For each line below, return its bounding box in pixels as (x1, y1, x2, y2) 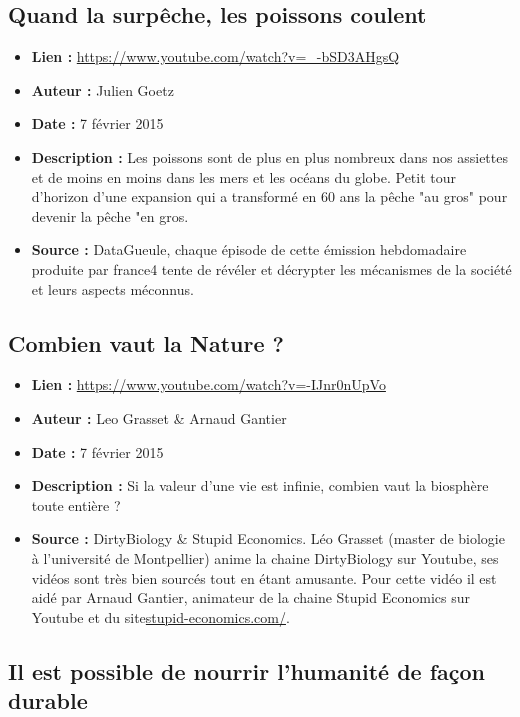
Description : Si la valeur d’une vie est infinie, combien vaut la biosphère (31, 475, 489, 496)
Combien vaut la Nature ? (8, 327, 285, 358)
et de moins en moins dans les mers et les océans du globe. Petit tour (31, 166, 457, 187)
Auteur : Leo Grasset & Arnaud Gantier (31, 407, 287, 428)
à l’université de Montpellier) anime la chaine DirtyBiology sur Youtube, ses (31, 547, 499, 568)
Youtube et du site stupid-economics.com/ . (31, 606, 290, 627)
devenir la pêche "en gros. (31, 205, 189, 226)
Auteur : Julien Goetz (31, 79, 174, 100)
